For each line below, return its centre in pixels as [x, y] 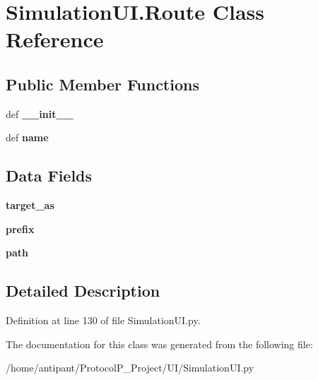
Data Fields [49, 176]
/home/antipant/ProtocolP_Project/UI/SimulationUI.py [130, 368]
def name [27, 137]
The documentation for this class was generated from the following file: [159, 344]
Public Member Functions [102, 84]
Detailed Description [83, 291]
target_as [30, 205]
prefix [20, 228]
